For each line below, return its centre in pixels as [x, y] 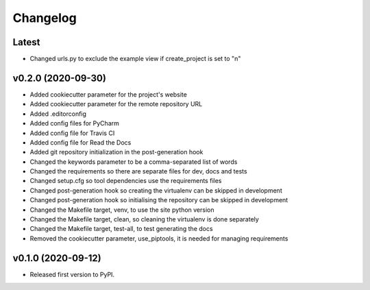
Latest [26, 42]
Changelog [45, 18]
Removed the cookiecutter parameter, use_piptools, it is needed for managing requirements [159, 238]
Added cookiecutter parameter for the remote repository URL [116, 104]
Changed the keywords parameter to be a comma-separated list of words [134, 162]
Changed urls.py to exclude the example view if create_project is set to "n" [135, 59]
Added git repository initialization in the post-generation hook [116, 152]
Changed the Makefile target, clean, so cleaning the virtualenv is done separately [145, 219]
